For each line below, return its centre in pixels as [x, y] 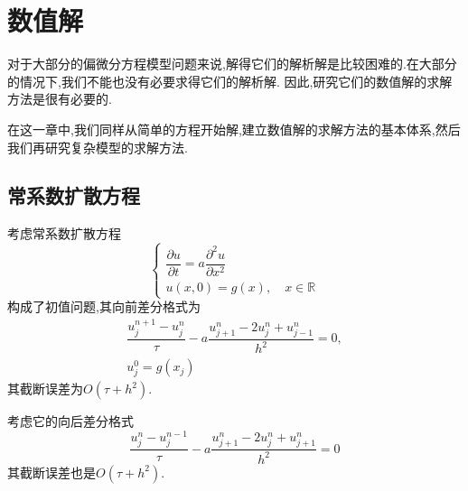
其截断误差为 [45, 389]
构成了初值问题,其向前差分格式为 [104, 306]
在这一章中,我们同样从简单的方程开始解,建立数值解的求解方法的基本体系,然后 [234, 129]
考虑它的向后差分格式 [70, 421]
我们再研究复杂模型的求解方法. [98, 147]
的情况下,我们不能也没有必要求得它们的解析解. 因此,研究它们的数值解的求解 [230, 81]
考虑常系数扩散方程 [64, 233]
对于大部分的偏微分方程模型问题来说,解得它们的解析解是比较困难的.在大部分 [232, 64]
